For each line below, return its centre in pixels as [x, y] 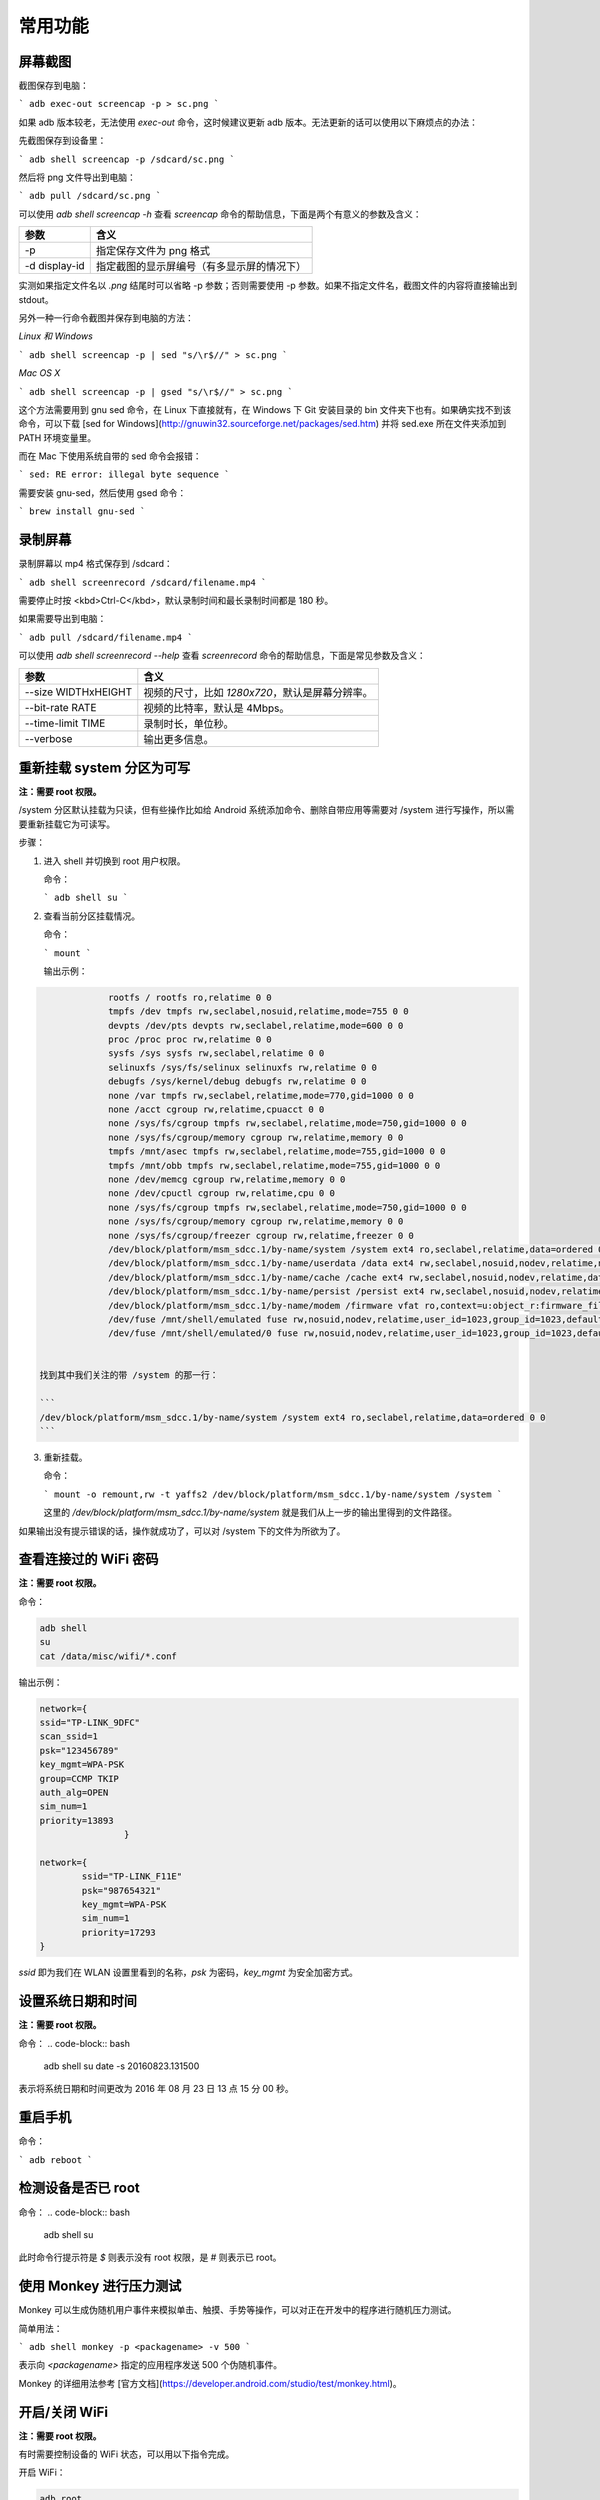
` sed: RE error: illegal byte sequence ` [124, 474]
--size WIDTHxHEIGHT [78, 692]
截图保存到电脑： [53, 86]
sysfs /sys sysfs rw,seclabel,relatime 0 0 [216, 1053]
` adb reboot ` [56, 2159]
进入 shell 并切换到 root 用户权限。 [114, 861]
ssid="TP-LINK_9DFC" [89, 1722]
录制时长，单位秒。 [188, 723]
